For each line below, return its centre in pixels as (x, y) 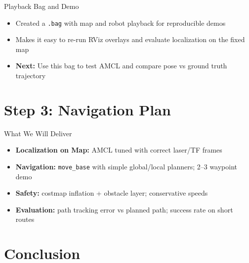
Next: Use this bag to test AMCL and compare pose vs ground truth (121, 66)
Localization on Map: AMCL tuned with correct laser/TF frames (119, 150)
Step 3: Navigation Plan (87, 109)
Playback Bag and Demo (41, 6)
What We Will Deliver (38, 133)
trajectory (31, 76)
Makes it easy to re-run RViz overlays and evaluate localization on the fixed (130, 39)
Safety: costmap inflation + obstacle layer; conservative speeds (112, 193)
